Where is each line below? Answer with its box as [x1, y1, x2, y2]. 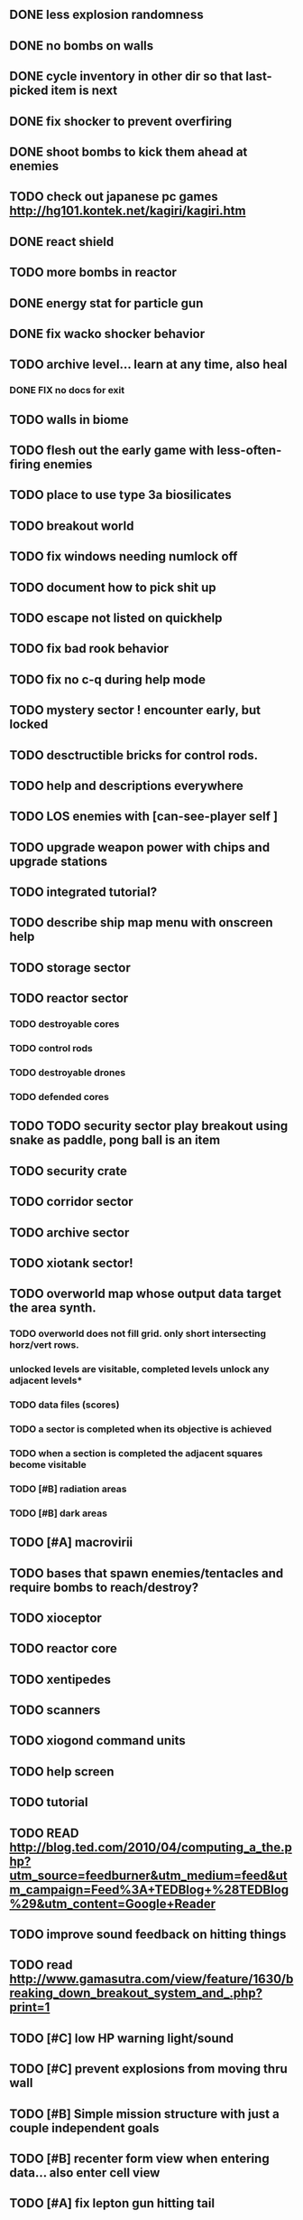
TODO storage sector [9, 960, 131, 975]
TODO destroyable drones [9, 1067, 126, 1079]
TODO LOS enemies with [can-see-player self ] [9, 809, 278, 824]
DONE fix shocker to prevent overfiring [9, 113, 233, 129]
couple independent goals [9, 2120, 160, 2136]
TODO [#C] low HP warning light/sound [9, 2030, 234, 2046]
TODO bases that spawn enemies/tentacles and [9, 1566, 284, 1581]
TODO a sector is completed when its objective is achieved [9, 1423, 272, 1435]
